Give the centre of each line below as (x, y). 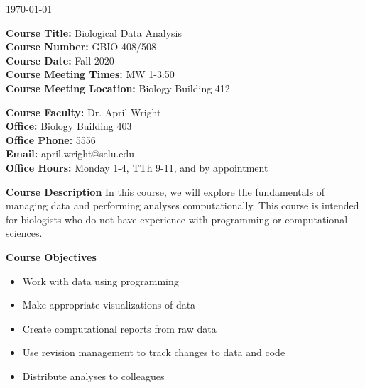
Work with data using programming (100, 281)
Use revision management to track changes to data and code (154, 352)
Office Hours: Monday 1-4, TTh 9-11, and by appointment (137, 167)
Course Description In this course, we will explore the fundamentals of (165, 191)
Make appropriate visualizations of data (109, 305)
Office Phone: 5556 (51, 139)
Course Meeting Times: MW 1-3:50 (90, 74)
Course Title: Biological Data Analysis (94, 32)
